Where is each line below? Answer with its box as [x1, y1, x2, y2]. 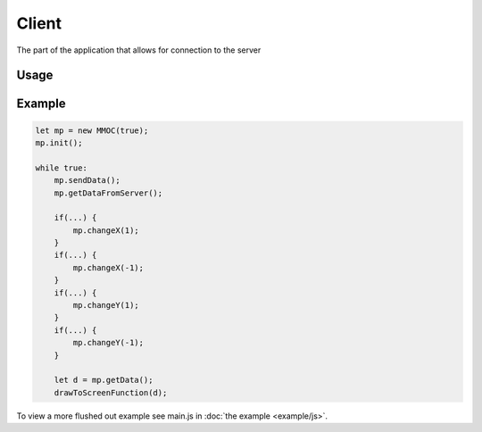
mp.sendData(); [54, 175, 120, 186]
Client [16, 13, 62, 33]
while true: [35, 162, 88, 173]
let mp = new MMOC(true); [35, 125, 149, 136]
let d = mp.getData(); [54, 375, 154, 386]
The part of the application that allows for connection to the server [16, 45, 262, 55]
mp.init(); [35, 137, 83, 147]
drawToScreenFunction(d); [54, 387, 168, 397]
